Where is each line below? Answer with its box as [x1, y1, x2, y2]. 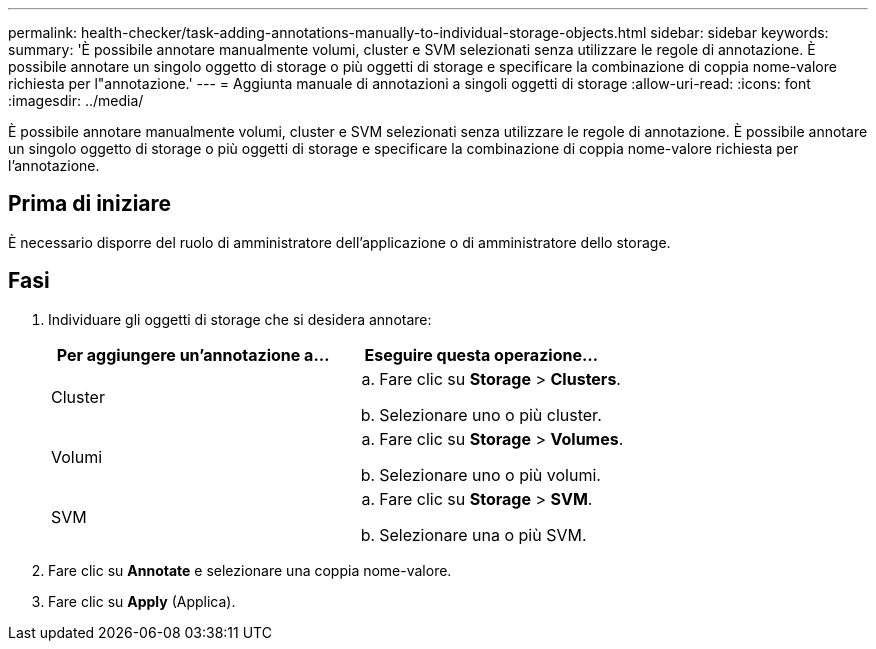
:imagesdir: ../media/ [8, 92, 144, 109]
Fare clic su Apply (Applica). [48, 592, 236, 610]
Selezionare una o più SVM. [379, 524, 587, 545]
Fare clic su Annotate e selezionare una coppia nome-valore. [48, 561, 452, 579]
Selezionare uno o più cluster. [379, 404, 602, 425]
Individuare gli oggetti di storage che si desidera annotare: [48, 310, 432, 328]
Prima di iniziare [8, 191, 172, 217]
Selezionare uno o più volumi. [379, 464, 601, 485]
